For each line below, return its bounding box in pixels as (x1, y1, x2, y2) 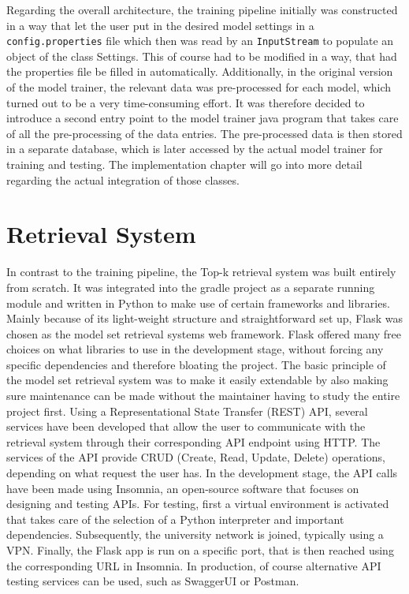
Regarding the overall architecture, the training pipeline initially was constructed (6, 2, 398, 17)
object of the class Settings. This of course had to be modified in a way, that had (6, 47, 397, 64)
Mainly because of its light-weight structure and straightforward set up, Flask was (6, 310, 403, 327)
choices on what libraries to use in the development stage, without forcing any (6, 341, 384, 357)
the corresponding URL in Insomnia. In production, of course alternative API (6, 557, 381, 573)
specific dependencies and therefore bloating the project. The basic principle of (6, 356, 386, 372)
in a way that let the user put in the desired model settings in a (6, 17, 314, 33)
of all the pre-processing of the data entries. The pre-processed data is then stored (6, 125, 403, 141)
